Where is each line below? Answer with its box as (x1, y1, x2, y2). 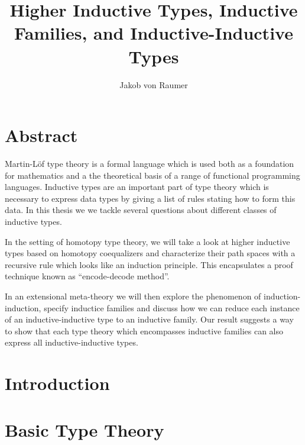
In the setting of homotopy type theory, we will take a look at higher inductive (5, 235, 290, 247)
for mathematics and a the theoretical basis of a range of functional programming (5, 169, 300, 181)
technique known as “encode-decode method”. (5, 270, 170, 282)
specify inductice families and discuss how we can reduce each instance (44, 301, 300, 314)
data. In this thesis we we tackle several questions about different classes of (5, 204, 277, 216)
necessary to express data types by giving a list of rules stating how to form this (5, 192, 296, 204)
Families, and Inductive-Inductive (14, 21, 293, 45)
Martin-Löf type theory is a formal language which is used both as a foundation (5, 157, 294, 170)
